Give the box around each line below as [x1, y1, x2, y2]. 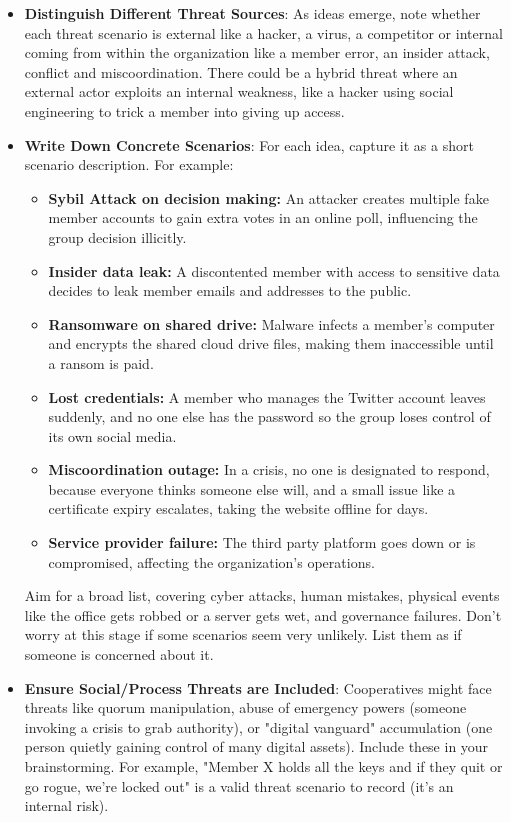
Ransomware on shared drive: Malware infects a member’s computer [48, 313, 495, 334]
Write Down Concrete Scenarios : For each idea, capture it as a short [24, 134, 474, 155]
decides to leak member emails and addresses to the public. [48, 280, 412, 301]
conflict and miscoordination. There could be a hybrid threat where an [24, 61, 458, 82]
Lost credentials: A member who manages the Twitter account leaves [48, 386, 486, 407]
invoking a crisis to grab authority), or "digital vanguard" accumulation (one [24, 716, 493, 737]
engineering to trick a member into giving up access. [24, 100, 345, 121]
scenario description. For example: [24, 154, 234, 175]
